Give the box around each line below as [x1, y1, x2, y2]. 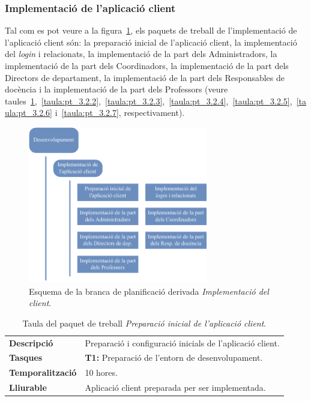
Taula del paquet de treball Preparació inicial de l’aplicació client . [22, 316, 267, 329]
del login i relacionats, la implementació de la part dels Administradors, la [5, 47, 277, 60]
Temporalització [9, 366, 77, 379]
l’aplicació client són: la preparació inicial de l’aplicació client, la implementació [5, 35, 297, 48]
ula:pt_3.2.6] [5, 106, 52, 119]
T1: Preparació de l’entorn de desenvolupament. [85, 351, 263, 364]
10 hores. [85, 366, 118, 379]
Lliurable [9, 381, 47, 394]
